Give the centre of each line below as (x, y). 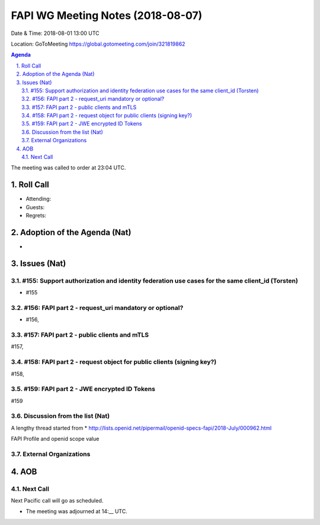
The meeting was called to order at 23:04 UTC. (68, 168)
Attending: (39, 199)
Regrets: (36, 216)
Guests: (35, 207)
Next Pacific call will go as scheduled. (57, 500)
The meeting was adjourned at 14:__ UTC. (76, 511)
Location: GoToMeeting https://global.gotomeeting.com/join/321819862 (98, 44)
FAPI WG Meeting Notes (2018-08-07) (107, 15)
